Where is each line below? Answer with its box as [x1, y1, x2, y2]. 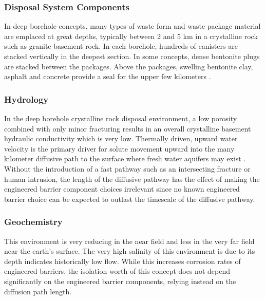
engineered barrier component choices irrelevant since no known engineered [4, 183, 240, 194]
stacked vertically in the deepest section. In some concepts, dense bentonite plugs [4, 51, 260, 61]
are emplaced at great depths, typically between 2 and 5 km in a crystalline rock [4, 30, 258, 41]
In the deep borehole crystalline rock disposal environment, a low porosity [4, 113, 237, 123]
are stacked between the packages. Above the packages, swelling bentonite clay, [4, 61, 253, 71]
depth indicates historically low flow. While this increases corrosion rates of [4, 255, 241, 266]
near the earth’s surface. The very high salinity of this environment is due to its [4, 246, 255, 256]
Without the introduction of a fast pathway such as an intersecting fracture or [4, 163, 251, 174]
